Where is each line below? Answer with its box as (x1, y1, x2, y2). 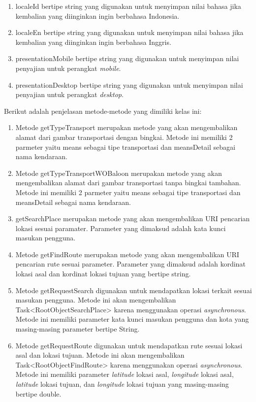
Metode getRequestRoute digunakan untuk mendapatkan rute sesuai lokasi (15, 340, 243, 350)
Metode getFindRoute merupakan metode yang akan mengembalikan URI (15, 249, 239, 259)
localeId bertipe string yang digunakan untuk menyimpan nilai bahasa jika (15, 1, 241, 11)
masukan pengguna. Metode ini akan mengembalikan (15, 295, 176, 305)
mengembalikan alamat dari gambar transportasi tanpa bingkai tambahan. (15, 177, 241, 188)
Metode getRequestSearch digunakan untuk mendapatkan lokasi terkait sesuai (15, 285, 252, 295)
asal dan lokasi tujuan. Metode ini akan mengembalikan (15, 350, 185, 360)
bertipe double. (15, 388, 62, 399)
